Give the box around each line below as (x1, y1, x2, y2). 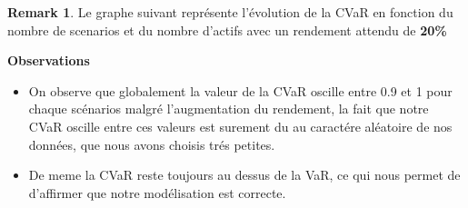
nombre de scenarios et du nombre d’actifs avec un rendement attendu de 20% (7, 20, 447, 39)
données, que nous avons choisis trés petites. (28, 134, 275, 154)
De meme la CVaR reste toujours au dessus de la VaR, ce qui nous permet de (28, 165, 461, 184)
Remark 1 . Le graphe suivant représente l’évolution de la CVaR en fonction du (7, 3, 453, 21)
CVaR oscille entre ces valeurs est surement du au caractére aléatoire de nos (28, 116, 453, 135)
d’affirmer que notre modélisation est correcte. (28, 183, 286, 202)
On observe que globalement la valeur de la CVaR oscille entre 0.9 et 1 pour (28, 81, 453, 100)
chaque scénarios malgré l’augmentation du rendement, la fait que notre (28, 99, 429, 118)
